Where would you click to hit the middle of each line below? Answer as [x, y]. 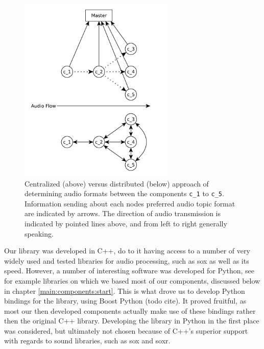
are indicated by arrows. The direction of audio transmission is [123, 213]
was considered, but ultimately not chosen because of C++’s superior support [126, 330]
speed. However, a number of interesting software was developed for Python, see [129, 271]
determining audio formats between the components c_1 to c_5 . [124, 193]
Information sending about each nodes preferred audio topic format [130, 203]
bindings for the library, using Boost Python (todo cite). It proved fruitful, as [125, 301]
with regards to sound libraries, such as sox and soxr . [87, 341]
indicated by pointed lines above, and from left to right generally [126, 223]
